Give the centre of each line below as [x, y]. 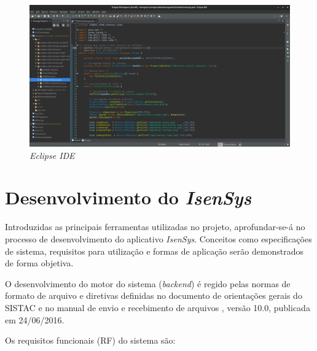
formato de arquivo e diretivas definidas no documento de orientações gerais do [154, 295]
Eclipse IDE [52, 155]
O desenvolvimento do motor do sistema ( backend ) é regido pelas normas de [148, 283]
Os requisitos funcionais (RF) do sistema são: [90, 340]
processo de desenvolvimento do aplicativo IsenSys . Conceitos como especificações [158, 238]
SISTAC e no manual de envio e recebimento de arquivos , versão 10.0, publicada [158, 307]
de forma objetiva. [39, 263]
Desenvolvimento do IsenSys [128, 198]
